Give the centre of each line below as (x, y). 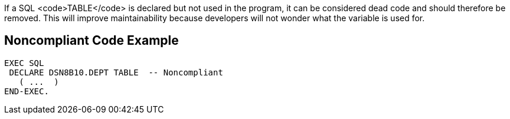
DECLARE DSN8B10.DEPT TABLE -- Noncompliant (116, 72)
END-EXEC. (27, 91)
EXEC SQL (24, 63)
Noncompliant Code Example (91, 41)
